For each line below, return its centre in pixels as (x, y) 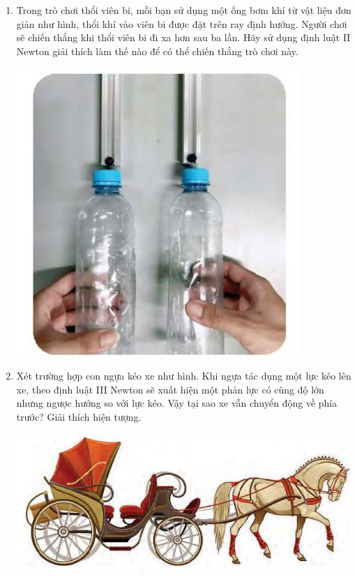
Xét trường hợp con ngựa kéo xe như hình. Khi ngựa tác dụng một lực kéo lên (184, 375)
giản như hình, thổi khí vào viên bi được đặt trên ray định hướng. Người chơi (182, 23)
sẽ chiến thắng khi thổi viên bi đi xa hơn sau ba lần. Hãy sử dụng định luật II (183, 37)
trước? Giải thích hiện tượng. (79, 416)
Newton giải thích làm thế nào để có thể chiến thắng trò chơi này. (157, 51)
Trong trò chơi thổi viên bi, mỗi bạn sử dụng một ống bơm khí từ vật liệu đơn (184, 10)
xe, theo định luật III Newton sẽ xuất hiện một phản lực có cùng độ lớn (170, 389)
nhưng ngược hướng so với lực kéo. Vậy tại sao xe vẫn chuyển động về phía (177, 403)
